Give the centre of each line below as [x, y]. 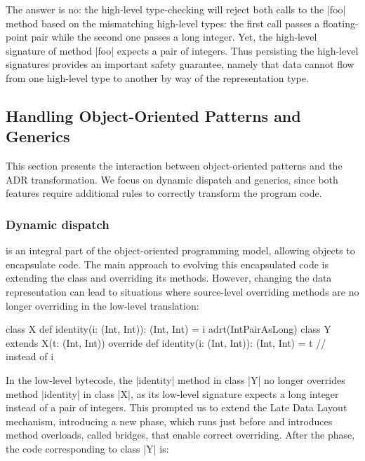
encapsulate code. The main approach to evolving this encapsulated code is [167, 264]
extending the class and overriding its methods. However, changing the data [169, 278]
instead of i [30, 356]
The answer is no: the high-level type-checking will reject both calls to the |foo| [176, 9]
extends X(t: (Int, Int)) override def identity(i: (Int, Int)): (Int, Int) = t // [166, 342]
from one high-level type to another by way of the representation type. [157, 77]
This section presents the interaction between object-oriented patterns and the [174, 166]
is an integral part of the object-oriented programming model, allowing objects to [180, 250]
